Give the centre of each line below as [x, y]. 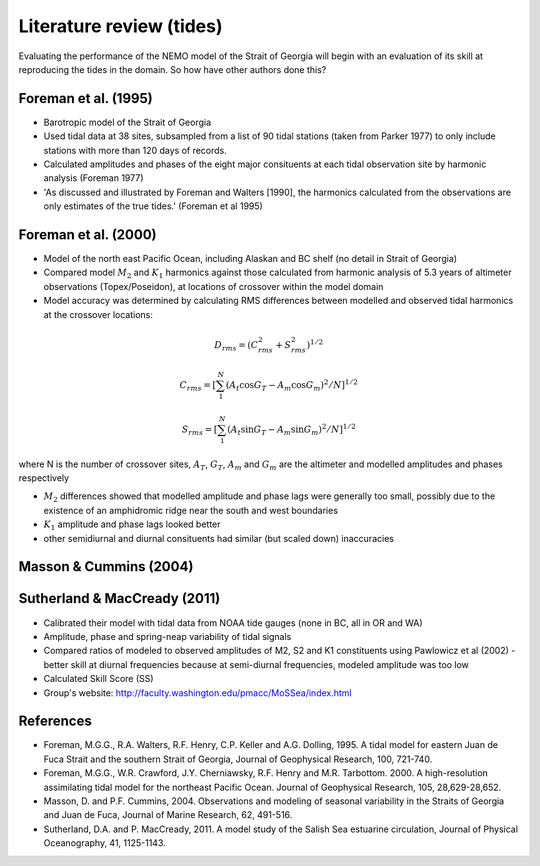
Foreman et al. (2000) [87, 234]
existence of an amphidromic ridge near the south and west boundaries [191, 510]
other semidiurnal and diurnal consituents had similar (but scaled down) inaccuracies [219, 538]
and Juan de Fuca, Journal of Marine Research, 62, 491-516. [168, 815]
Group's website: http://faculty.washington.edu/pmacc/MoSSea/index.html [197, 692]
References [55, 721]
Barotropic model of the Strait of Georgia [127, 122]
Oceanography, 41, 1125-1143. [105, 843]
